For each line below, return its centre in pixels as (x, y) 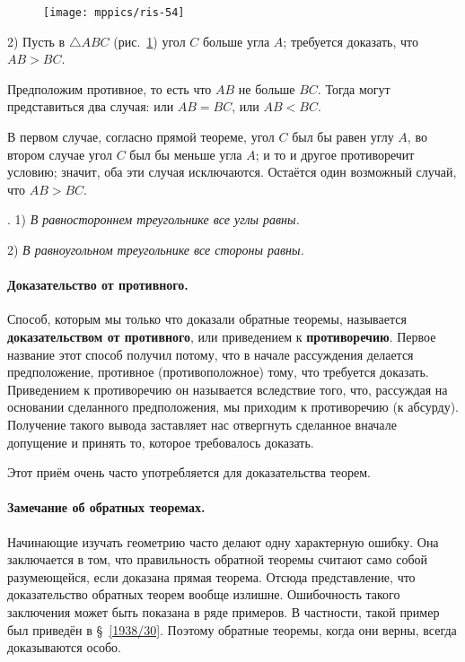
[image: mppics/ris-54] (114, 13)
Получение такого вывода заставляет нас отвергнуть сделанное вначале (202, 424)
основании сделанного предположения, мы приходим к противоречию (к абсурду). (233, 407)
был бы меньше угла (186, 154)
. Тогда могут (354, 88)
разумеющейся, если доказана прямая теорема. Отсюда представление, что (211, 576)
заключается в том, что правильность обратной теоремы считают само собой (218, 559)
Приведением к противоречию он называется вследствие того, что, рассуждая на (228, 389)
